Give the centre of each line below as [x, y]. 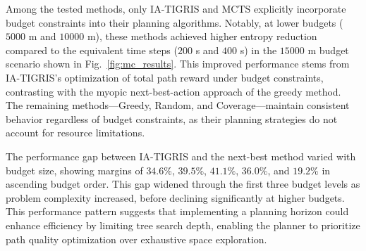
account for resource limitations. [75, 133]
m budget [328, 50]
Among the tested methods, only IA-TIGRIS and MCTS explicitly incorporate [176, 8]
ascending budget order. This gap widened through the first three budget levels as [183, 184]
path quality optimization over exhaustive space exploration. [136, 239]
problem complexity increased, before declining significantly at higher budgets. [175, 197]
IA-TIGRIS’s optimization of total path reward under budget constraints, [165, 77]
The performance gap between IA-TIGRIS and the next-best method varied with [181, 156]
